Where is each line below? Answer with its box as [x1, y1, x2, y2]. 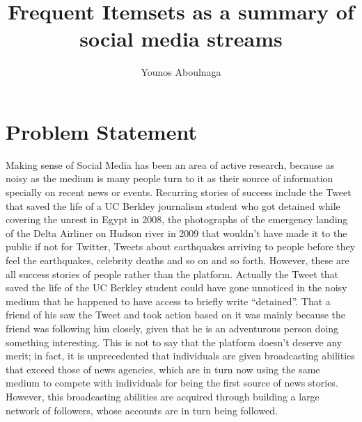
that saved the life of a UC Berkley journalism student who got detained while [6, 198, 340, 213]
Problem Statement [6, 117, 197, 145]
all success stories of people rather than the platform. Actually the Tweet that [6, 266, 339, 281]
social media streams [79, 24, 283, 53]
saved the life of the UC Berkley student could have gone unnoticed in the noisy [6, 280, 347, 295]
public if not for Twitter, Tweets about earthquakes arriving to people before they [6, 239, 356, 254]
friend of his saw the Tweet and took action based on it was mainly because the [6, 307, 346, 322]
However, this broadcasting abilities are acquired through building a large [6, 389, 320, 403]
